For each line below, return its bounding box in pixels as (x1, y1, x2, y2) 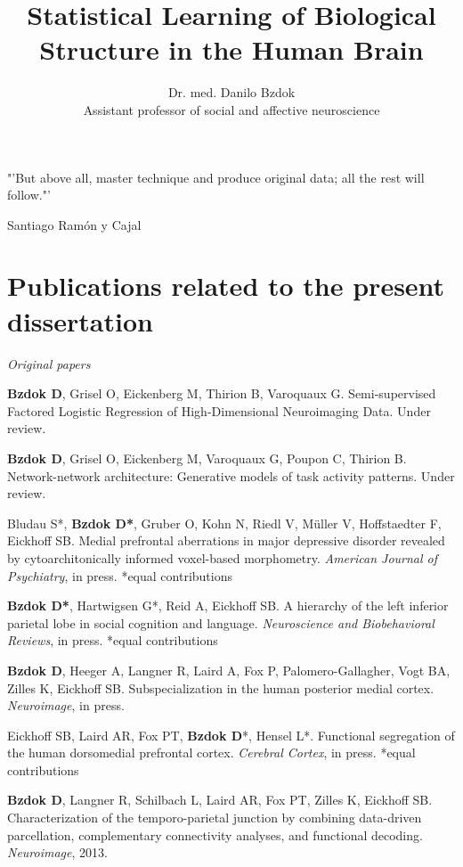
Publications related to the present (7, 267, 445, 304)
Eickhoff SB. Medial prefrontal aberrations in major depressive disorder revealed (7, 531, 445, 550)
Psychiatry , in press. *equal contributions (7, 566, 232, 585)
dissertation (7, 302, 153, 339)
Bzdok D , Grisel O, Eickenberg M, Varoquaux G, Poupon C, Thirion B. (7, 448, 407, 467)
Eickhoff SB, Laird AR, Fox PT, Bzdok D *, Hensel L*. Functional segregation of (7, 725, 455, 744)
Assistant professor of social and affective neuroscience (83, 100, 380, 119)
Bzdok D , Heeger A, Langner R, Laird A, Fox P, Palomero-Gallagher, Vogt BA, (7, 660, 451, 679)
